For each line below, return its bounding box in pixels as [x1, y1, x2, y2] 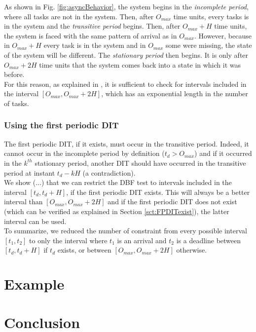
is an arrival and [117, 235, 167, 245]
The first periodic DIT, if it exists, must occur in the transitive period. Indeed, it [4, 138, 249, 148]
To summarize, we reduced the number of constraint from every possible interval [4, 225, 247, 236]
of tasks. [4, 98, 29, 108]
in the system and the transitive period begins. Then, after [4, 21, 181, 31]
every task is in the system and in [43, 40, 146, 50]
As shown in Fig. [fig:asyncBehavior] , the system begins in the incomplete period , [4, 1, 249, 11]
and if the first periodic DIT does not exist [108, 196, 237, 207]
